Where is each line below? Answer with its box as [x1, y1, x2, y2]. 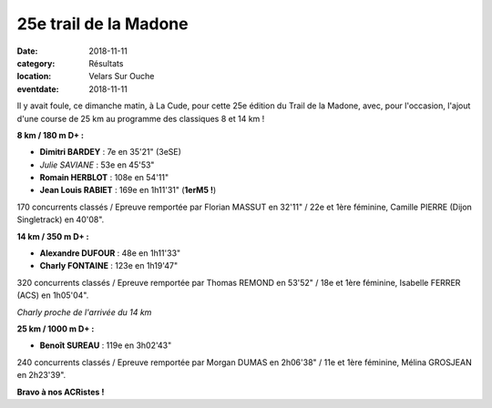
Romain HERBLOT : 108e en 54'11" [39, 172, 169, 183]
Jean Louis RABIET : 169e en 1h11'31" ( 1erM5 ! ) [39, 185, 217, 196]
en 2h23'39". [16, 370, 67, 381]
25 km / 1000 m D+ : [16, 323, 95, 334]
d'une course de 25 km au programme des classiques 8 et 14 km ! [16, 113, 265, 124]
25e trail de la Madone [16, 14, 189, 34]
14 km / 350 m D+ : [16, 230, 89, 241]
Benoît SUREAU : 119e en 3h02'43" [39, 340, 172, 351]
